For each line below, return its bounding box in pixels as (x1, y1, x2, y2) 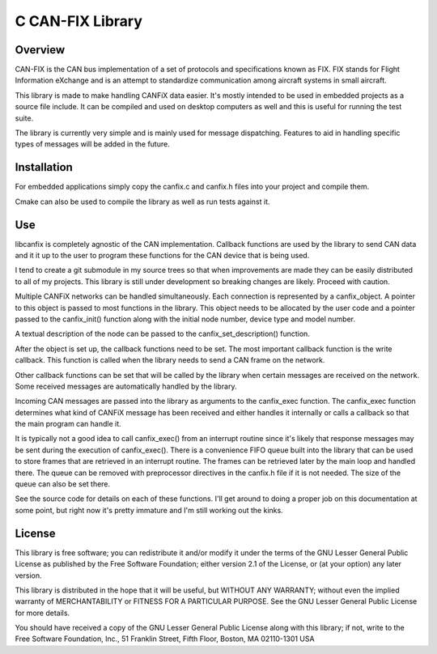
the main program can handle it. (15, 419, 121, 429)
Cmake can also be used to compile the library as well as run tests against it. (15, 197, 270, 206)
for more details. (15, 608, 70, 618)
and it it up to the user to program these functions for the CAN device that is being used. (15, 251, 310, 260)
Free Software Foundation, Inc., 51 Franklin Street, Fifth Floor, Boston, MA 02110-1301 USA (15, 634, 315, 643)
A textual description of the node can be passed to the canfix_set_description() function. (15, 329, 311, 339)
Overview (15, 43, 66, 57)
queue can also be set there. (15, 479, 111, 489)
